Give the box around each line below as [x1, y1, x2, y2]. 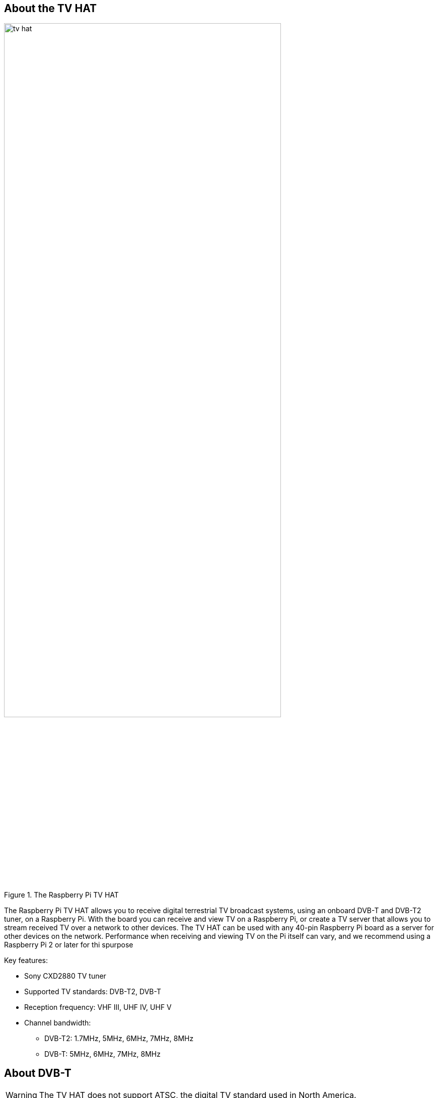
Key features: [4, 956, 48, 965]
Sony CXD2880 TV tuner [24, 972, 106, 981]
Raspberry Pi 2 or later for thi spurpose [4, 940, 133, 949]
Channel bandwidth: [24, 1018, 91, 1027]
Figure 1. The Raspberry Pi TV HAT [4, 890, 119, 900]
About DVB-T [4, 1067, 71, 1080]
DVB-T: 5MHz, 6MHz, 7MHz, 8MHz [44, 1050, 161, 1059]
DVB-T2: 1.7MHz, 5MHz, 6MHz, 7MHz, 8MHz [44, 1034, 194, 1043]
